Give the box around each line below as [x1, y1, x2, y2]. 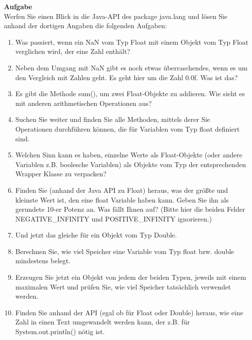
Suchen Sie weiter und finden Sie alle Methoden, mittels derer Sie [15, 114, 210, 124]
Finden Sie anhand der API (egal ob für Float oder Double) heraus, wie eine [15, 307, 243, 317]
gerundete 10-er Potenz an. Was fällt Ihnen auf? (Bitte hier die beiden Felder [15, 204, 245, 214]
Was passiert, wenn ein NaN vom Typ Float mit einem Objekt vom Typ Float [15, 36, 249, 47]
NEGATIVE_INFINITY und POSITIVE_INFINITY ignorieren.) [15, 213, 212, 223]
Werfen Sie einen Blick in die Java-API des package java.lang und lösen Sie [4, 11, 228, 21]
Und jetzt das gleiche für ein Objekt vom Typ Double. [15, 230, 177, 240]
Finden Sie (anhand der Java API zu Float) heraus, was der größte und [15, 185, 228, 195]
